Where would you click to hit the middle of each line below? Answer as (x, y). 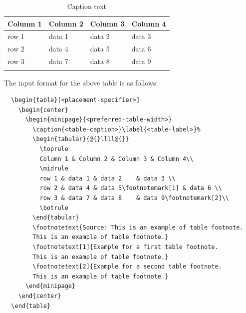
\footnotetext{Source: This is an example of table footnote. (138, 227)
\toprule (54, 149)
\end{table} (31, 306)
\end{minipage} (50, 286)
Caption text (87, 6)
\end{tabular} (56, 218)
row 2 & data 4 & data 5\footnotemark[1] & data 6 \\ (131, 188)
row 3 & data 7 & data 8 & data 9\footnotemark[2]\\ (134, 198)
